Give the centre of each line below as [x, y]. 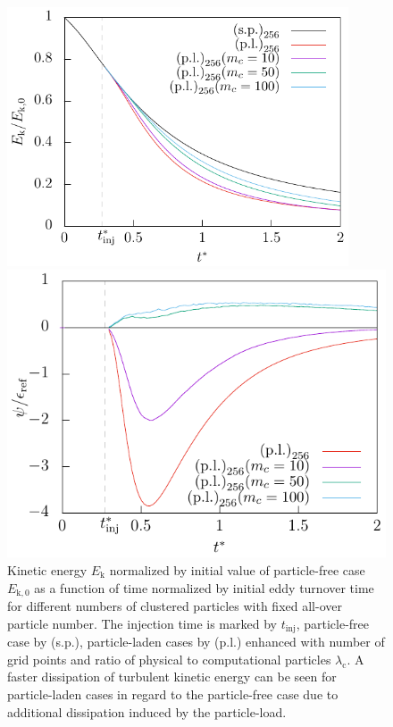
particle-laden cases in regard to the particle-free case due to [173, 694]
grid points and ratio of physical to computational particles [169, 659]
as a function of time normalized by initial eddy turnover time [204, 587]
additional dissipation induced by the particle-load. [147, 711]
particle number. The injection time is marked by [142, 623]
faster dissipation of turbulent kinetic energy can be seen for [172, 677]
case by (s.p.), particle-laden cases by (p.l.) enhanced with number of [196, 642]
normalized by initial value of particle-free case [237, 570]
